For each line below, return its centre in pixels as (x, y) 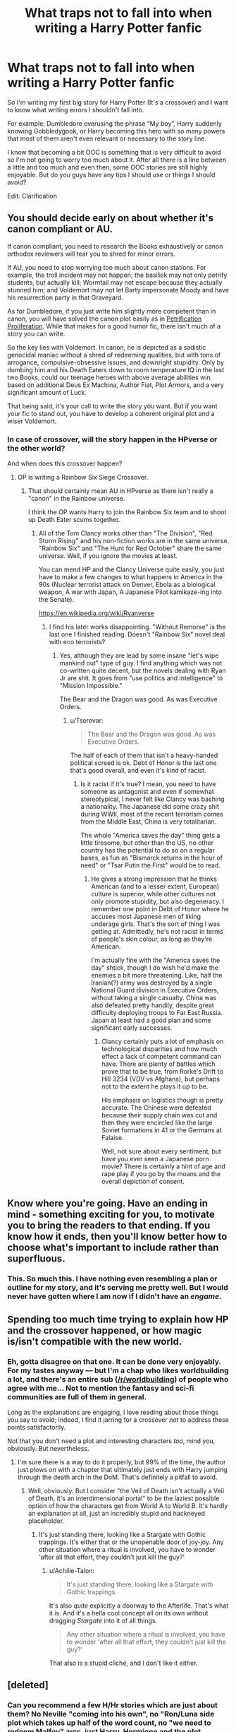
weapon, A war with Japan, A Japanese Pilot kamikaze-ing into (130, 592)
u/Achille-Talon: (72, 1571)
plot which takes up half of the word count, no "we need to (109, 1723)
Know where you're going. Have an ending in (107, 1203)
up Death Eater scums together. (74, 520)
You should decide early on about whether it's (110, 218)
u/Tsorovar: (87, 720)
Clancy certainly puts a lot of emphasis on (163, 1042)
